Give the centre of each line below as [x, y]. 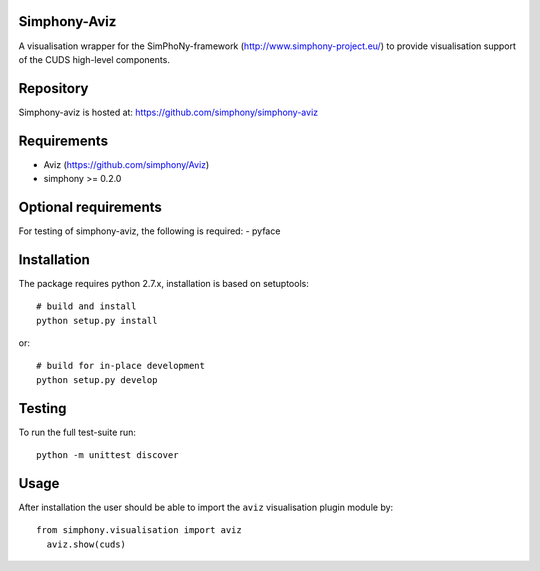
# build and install [86, 306]
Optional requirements [90, 206]
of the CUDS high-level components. [94, 59]
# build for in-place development [120, 366]
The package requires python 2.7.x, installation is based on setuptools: [163, 283]
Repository [53, 88]
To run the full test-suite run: [77, 432]
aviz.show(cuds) [86, 544]
